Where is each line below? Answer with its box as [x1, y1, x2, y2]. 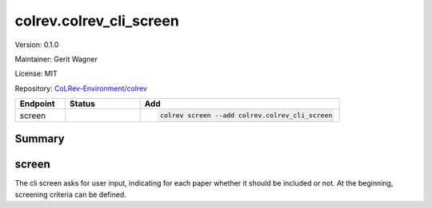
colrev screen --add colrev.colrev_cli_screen [160, 112, 333, 120]
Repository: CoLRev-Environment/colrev [14, 84, 148, 93]
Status [69, 98, 96, 109]
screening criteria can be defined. [14, 190, 127, 199]
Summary [14, 132, 65, 146]
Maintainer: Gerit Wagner [14, 54, 98, 64]
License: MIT [14, 69, 58, 79]
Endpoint [19, 98, 55, 109]
